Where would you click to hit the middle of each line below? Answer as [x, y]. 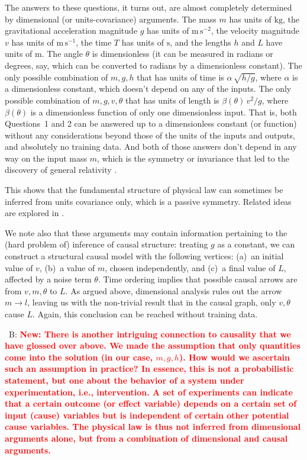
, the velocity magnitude [255, 30]
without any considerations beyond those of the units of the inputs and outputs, [150, 135]
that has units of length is [172, 100]
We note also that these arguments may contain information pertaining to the [146, 232]
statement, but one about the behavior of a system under [125, 380]
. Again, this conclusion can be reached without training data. [145, 314]
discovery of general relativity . [61, 170]
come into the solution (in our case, [79, 357]
